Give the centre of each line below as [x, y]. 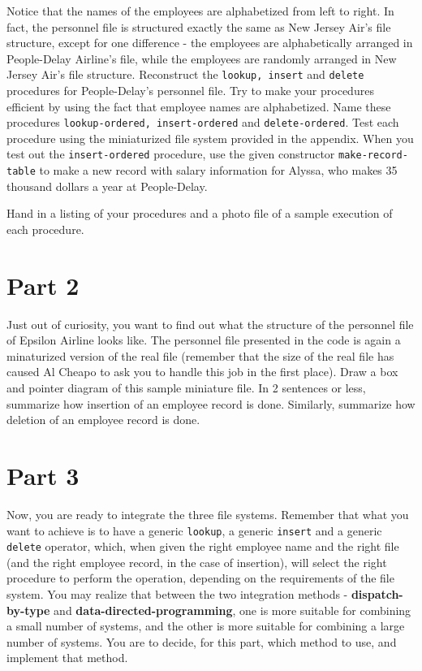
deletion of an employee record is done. [103, 420]
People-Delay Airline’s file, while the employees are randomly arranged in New [202, 58]
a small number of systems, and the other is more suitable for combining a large [206, 626]
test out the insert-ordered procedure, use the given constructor [171, 154]
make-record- [373, 156]
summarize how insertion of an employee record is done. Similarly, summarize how [211, 403]
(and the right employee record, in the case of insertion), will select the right [197, 562]
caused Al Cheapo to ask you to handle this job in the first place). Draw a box [202, 372]
